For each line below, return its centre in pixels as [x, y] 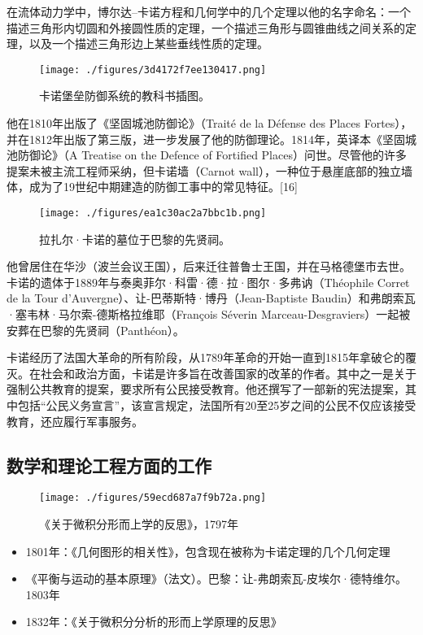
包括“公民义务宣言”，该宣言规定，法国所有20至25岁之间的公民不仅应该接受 [217, 405]
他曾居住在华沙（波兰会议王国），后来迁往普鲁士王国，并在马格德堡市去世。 [209, 266]
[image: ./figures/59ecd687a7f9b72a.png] [153, 498]
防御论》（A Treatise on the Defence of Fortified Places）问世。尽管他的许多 [212, 155]
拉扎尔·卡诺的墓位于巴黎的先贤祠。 [135, 239]
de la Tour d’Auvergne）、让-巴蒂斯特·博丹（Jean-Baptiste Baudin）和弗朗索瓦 [211, 298]
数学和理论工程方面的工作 [109, 465]
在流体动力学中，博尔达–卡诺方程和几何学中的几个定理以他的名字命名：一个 [209, 11]
